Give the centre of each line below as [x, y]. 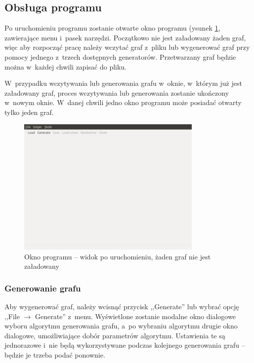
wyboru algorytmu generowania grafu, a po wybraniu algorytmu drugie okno [121, 326]
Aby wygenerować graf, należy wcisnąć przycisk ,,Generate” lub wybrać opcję [122, 306]
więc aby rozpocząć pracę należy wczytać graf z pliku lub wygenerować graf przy [127, 47]
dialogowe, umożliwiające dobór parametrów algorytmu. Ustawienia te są [115, 335]
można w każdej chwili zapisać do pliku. [66, 66]
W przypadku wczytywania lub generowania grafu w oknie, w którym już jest [123, 83]
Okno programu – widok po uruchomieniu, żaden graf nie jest [118, 256]
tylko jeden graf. [29, 112]
